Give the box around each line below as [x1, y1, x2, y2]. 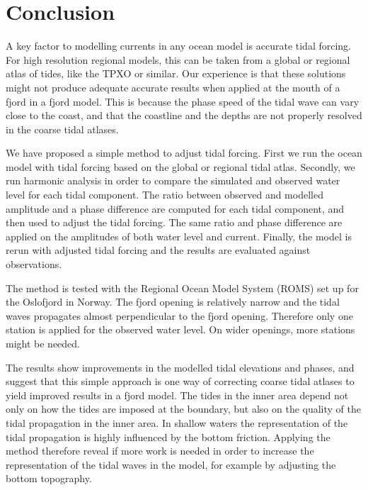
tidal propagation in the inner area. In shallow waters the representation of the [6, 415, 348, 430]
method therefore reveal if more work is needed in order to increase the [6, 443, 314, 458]
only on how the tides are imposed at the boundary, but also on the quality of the [6, 401, 362, 416]
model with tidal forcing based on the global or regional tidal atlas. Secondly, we [6, 159, 355, 174]
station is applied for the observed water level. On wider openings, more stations [6, 322, 355, 337]
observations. [6, 257, 62, 272]
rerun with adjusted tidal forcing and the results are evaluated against [6, 243, 311, 257]
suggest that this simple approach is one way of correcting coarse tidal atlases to [6, 374, 355, 389]
